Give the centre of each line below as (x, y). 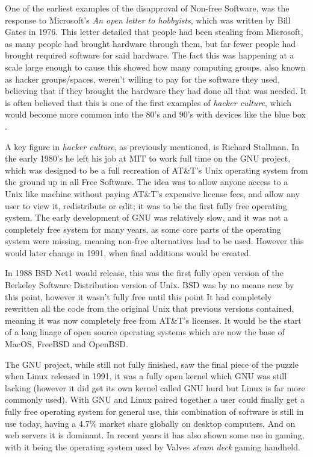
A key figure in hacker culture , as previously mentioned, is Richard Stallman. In (152, 146)
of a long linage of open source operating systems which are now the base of (145, 332)
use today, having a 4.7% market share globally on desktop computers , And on (150, 423)
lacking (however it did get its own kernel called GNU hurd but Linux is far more (155, 387)
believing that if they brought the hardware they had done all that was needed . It (156, 91)
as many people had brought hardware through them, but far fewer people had (150, 43)
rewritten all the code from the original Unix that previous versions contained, (150, 308)
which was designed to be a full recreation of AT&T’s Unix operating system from (156, 170)
